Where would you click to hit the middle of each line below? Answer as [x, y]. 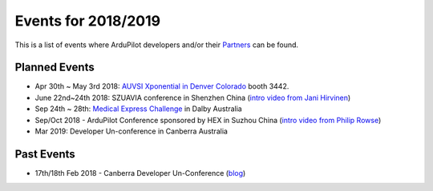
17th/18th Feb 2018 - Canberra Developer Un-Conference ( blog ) [140, 173]
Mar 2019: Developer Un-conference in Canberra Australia [132, 131]
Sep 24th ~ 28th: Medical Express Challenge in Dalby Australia [138, 109]
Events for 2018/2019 [87, 21]
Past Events [45, 154]
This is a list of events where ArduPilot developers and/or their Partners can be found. [157, 45]
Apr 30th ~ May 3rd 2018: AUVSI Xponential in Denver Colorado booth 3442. [162, 86]
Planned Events [55, 68]
